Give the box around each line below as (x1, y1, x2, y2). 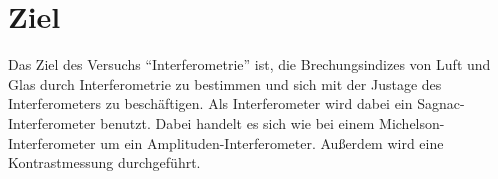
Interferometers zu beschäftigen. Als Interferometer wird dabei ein (8, 93, 413, 114)
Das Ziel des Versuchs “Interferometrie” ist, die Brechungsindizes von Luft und (8, 54, 491, 75)
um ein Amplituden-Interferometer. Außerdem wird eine (100, 132, 444, 153)
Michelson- (379, 112, 445, 133)
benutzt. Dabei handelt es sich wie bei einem (100, 112, 375, 133)
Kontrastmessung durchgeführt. (8, 152, 201, 173)
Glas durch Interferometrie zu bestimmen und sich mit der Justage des (8, 73, 442, 94)
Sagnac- (417, 93, 465, 114)
